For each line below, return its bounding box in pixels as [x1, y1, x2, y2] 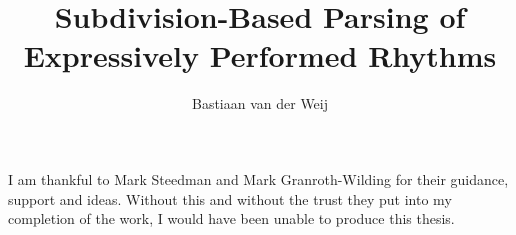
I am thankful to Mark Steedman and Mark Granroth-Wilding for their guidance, [8, 168, 509, 189]
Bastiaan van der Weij [191, 93, 329, 114]
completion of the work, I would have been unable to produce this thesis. [8, 208, 455, 229]
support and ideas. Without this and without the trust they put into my [8, 188, 452, 209]
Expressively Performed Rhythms [23, 35, 497, 76]
